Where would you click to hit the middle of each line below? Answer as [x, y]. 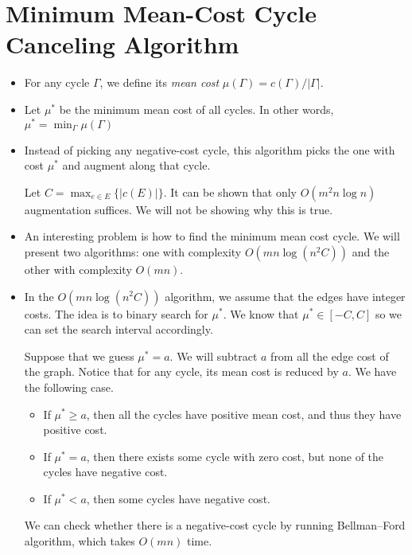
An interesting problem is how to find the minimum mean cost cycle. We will [212, 236]
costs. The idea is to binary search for [116, 313]
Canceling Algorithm [122, 44]
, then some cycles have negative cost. [178, 498]
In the [39, 296]
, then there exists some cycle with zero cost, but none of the [235, 456]
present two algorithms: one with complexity [133, 251]
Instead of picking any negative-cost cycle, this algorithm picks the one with [210, 149]
